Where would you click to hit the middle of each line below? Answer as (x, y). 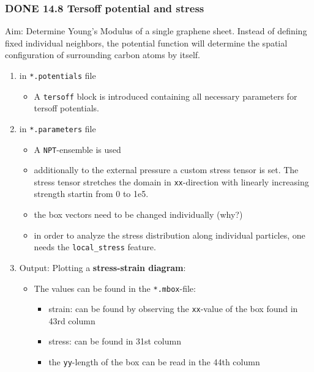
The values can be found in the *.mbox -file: (115, 288)
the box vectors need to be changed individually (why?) (138, 214)
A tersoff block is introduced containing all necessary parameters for (166, 96)
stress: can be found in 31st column (115, 341)
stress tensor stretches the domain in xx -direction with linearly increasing (171, 181)
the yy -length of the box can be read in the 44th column (154, 362)
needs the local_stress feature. (95, 247)
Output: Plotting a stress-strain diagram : (103, 267)
